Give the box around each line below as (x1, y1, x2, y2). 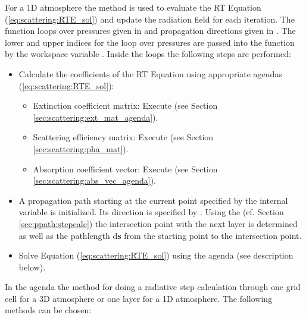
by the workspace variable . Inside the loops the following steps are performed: (5, 48, 291, 60)
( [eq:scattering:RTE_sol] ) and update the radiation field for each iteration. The (5, 12, 295, 25)
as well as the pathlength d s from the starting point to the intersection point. (18, 229, 302, 241)
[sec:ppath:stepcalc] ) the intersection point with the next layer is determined (18, 217, 298, 229)
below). (18, 260, 46, 273)
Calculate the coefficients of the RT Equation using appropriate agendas (18, 67, 282, 80)
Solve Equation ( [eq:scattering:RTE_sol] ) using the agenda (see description (18, 249, 293, 262)
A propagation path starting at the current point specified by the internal (18, 194, 288, 206)
